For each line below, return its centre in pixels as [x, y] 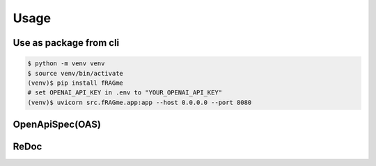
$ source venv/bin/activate [75, 73]
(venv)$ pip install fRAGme [75, 83]
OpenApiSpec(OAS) [57, 125]
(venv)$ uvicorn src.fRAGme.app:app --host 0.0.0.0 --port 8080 [140, 102]
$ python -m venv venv [66, 64]
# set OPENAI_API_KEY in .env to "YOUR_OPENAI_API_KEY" [125, 93]
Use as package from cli [66, 43]
